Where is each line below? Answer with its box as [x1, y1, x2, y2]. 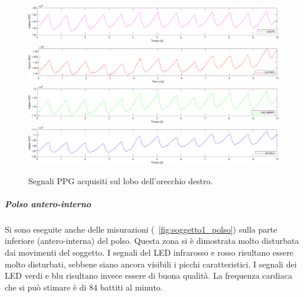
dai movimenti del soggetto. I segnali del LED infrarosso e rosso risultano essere [5, 246, 294, 259]
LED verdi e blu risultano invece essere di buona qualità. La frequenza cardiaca [5, 269, 292, 282]
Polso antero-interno [5, 197, 91, 210]
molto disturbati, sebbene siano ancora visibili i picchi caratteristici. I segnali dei [5, 257, 297, 270]
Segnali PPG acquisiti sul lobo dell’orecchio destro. [28, 174, 213, 187]
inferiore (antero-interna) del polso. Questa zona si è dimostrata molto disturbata [5, 234, 299, 247]
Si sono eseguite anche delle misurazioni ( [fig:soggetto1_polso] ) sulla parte [5, 223, 277, 235]
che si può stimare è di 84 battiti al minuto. [5, 280, 163, 293]
